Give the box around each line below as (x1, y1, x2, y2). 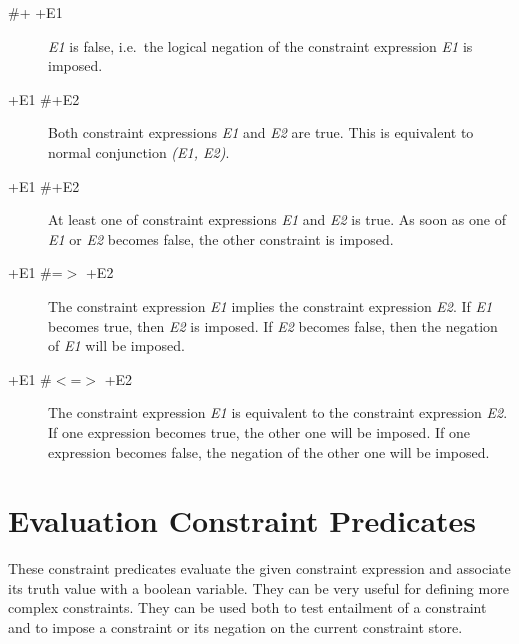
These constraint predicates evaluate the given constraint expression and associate (8, 558, 511, 579)
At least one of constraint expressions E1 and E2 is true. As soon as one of (48, 209, 506, 230)
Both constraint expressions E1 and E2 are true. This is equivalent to (48, 122, 474, 143)
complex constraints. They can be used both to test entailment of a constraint (8, 597, 487, 618)
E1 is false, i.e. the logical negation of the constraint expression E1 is (48, 35, 473, 56)
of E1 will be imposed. (48, 335, 185, 356)
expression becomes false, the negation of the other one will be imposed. (48, 441, 490, 462)
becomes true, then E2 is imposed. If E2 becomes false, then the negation (48, 315, 498, 336)
